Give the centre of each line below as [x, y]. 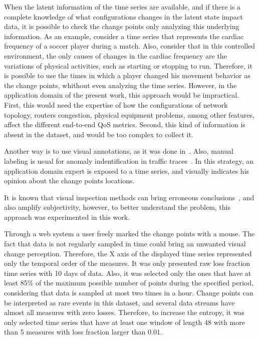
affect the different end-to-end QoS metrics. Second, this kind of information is [125, 124]
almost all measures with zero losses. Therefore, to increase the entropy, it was [124, 312]
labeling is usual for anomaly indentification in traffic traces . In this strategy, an [129, 160]
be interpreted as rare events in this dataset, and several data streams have [119, 302]
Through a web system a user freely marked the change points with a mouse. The [129, 234]
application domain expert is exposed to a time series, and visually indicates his [127, 171]
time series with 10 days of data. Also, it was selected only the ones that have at [128, 273]
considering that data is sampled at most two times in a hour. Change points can [129, 293]
